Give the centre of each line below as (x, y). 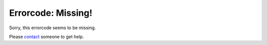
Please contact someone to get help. (46, 37)
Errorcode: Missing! (51, 13)
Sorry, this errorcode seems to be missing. (52, 28)
